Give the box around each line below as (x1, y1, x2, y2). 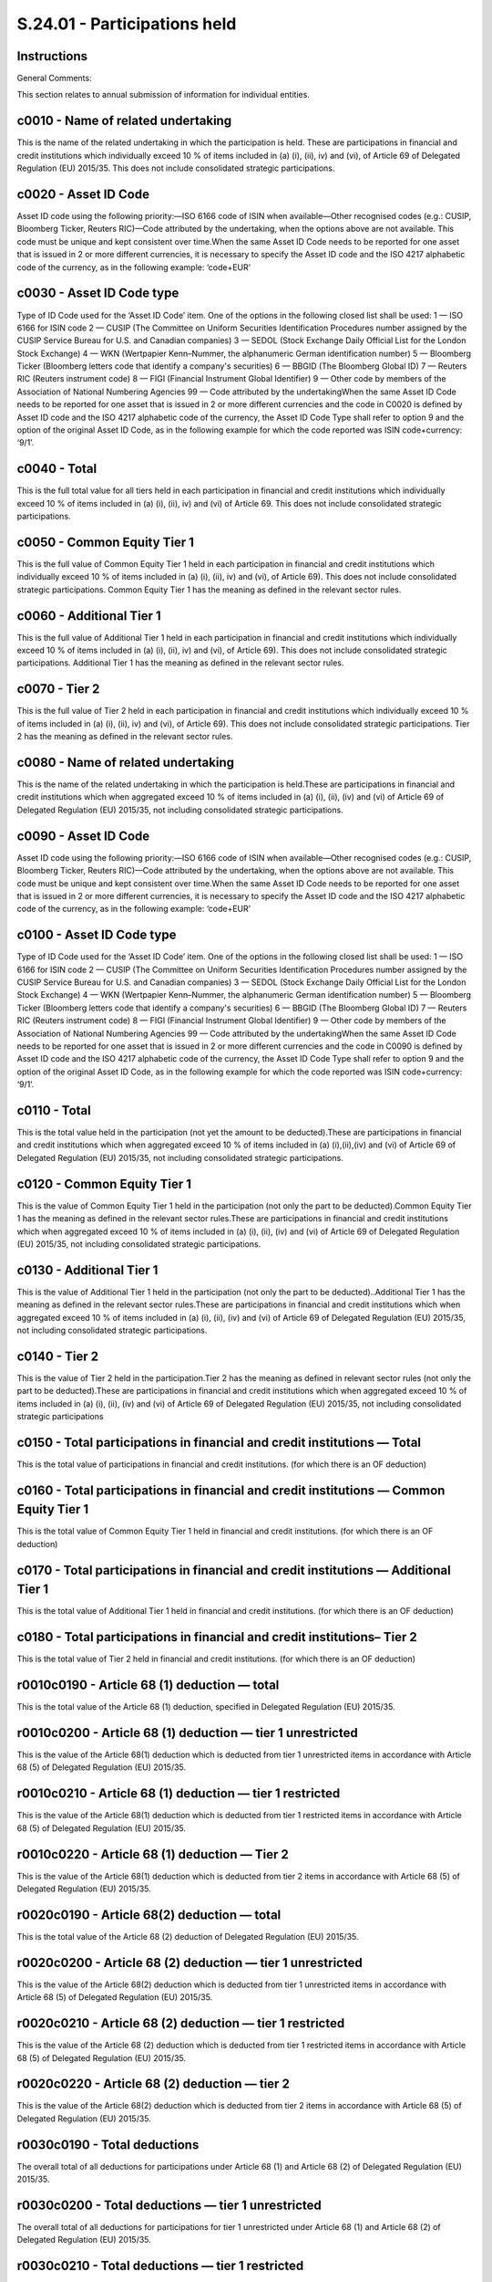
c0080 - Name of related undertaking (16, 754, 235, 770)
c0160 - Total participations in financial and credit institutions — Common (16, 1482, 446, 1498)
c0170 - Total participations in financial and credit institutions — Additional (16, 1562, 451, 1578)
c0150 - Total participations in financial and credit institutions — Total (16, 1434, 422, 1450)
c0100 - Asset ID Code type (16, 927, 177, 943)
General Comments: (16, 73, 92, 84)
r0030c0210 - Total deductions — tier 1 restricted (16, 2258, 304, 2274)
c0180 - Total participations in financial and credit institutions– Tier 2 (16, 1629, 418, 1645)
